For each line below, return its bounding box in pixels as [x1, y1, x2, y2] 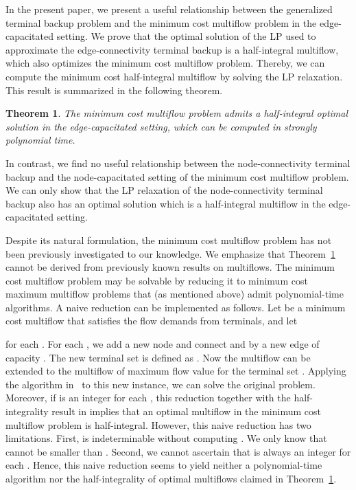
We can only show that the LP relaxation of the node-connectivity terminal [5, 183, 323, 197]
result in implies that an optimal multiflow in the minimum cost [51, 404, 321, 419]
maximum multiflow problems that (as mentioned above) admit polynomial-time [5, 287, 344, 301]
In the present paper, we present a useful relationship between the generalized [5, 2, 333, 16]
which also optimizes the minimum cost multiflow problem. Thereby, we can [5, 56, 325, 70]
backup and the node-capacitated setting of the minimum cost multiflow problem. [5, 169, 349, 183]
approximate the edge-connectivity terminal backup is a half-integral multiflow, [5, 42, 339, 56]
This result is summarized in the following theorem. [5, 82, 223, 97]
